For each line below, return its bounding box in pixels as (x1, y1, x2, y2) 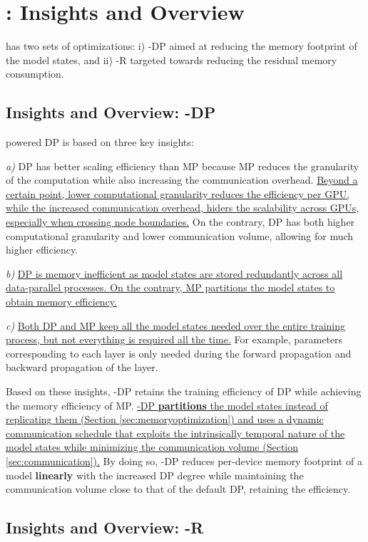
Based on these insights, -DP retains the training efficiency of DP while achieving (6, 384, 362, 399)
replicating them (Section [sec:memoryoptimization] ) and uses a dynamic (6, 412, 324, 427)
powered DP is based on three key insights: (6, 135, 194, 150)
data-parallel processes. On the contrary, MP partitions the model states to (6, 280, 335, 295)
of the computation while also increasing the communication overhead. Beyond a (6, 172, 358, 187)
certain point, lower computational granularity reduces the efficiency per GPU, (6, 186, 350, 201)
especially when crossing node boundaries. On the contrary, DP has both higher (6, 214, 355, 229)
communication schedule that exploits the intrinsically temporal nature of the (6, 425, 345, 440)
